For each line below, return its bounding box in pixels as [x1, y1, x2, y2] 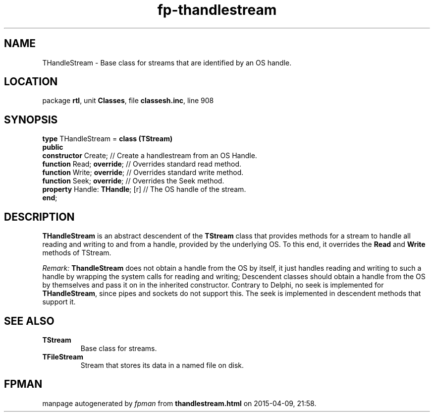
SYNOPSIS [4, 113, 58, 126]
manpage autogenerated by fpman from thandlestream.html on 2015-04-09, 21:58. [42, 399, 317, 408]
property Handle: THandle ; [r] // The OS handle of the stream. [42, 185, 246, 194]
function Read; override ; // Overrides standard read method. [42, 160, 241, 169]
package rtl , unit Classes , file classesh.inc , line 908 [42, 96, 214, 105]
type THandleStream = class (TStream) [42, 134, 173, 143]
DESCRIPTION [4, 210, 75, 223]
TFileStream [42, 352, 83, 361]
